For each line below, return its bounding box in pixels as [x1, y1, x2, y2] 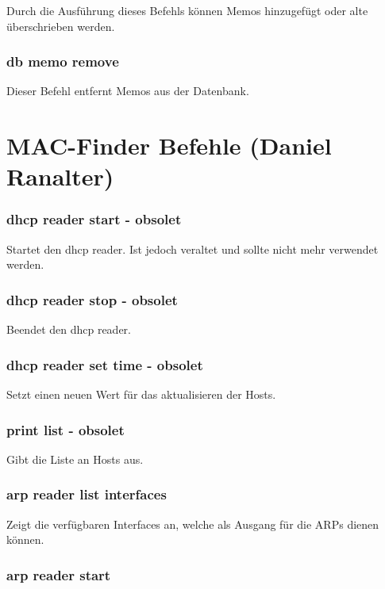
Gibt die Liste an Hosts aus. [6, 450, 144, 467]
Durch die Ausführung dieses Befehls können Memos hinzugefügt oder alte [6, 2, 368, 18]
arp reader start [6, 564, 111, 584]
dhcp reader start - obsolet [6, 209, 182, 229]
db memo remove [6, 52, 119, 71]
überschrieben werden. [6, 17, 115, 34]
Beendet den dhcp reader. [6, 321, 131, 338]
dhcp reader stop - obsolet [6, 289, 178, 309]
